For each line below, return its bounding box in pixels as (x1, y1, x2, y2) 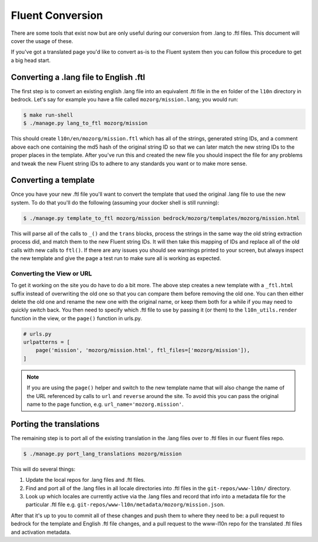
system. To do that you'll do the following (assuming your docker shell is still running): (11, 199, 220, 206)
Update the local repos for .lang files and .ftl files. (25, 477, 145, 484)
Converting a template (11, 175, 95, 185)
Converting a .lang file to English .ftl (11, 72, 145, 82)
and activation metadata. (11, 528, 71, 536)
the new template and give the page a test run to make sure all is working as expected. (11, 254, 221, 262)
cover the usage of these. (11, 37, 74, 44)
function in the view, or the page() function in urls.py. (11, 314, 143, 321)
